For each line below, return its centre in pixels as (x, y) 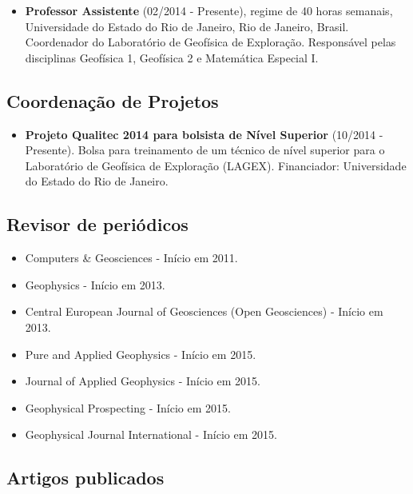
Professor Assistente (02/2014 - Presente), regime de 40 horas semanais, (209, 10)
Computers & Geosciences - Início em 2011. (131, 258)
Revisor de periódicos (97, 224)
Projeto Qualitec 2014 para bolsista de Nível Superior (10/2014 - (204, 134)
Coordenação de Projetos (113, 100)
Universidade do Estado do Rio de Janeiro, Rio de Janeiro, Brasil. (187, 26)
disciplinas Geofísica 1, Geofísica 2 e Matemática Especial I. (172, 57)
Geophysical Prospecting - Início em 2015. (128, 407)
